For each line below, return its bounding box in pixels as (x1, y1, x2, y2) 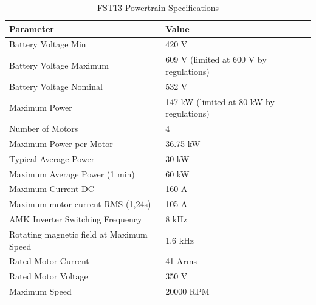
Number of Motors (9, 122, 78, 134)
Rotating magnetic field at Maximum (9, 227, 148, 240)
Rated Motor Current (9, 255, 89, 267)
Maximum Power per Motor (9, 137, 113, 149)
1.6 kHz (165, 233, 194, 246)
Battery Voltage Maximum (9, 59, 109, 72)
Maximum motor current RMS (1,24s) (9, 197, 151, 210)
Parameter (9, 22, 54, 35)
